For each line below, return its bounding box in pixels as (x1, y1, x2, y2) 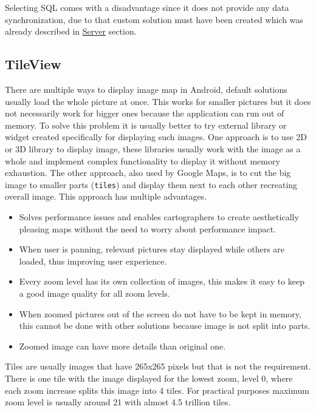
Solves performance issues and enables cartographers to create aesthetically (19, 210, 299, 223)
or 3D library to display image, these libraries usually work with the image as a (5, 142, 301, 155)
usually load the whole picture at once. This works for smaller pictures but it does (5, 95, 311, 107)
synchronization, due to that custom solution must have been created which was (5, 13, 303, 25)
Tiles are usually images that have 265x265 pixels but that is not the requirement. (5, 360, 311, 373)
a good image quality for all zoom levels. (19, 286, 170, 299)
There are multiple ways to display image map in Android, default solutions (5, 83, 287, 95)
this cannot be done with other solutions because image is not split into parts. (19, 319, 311, 332)
